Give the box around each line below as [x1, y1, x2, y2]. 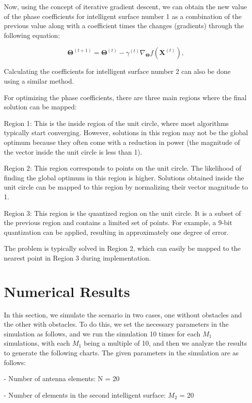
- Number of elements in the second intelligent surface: [4, 389, 166, 400]
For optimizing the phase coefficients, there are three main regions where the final [4, 92, 247, 102]
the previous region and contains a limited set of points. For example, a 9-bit [4, 217, 233, 228]
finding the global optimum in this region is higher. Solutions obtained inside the [4, 172, 244, 182]
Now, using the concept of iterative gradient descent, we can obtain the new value [4, 1, 247, 11]
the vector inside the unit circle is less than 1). [4, 146, 142, 157]
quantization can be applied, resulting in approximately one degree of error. [4, 227, 229, 237]
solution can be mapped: [4, 102, 77, 112]
